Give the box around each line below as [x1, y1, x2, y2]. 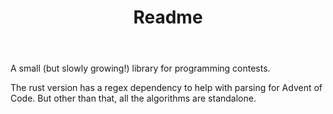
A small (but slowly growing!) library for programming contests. [10, 62, 271, 75]
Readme [133, 6, 203, 29]
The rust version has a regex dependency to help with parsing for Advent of [10, 82, 323, 94]
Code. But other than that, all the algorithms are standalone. [10, 92, 257, 105]
